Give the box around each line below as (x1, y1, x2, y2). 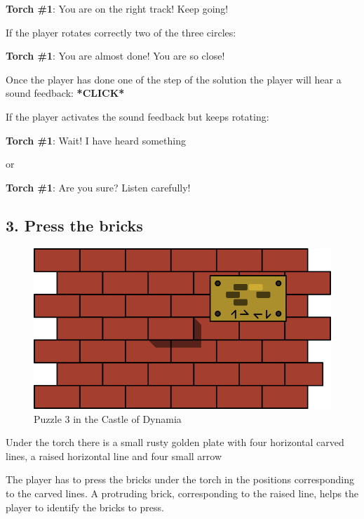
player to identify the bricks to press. (6, 499, 164, 514)
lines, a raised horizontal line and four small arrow (6, 448, 222, 463)
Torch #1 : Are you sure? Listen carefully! (6, 180, 191, 194)
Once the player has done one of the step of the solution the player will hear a (6, 72, 342, 86)
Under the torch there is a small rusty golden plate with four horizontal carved (6, 435, 344, 450)
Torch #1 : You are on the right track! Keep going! (6, 1, 229, 15)
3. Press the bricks (6, 214, 143, 236)
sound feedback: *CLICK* (6, 86, 125, 100)
